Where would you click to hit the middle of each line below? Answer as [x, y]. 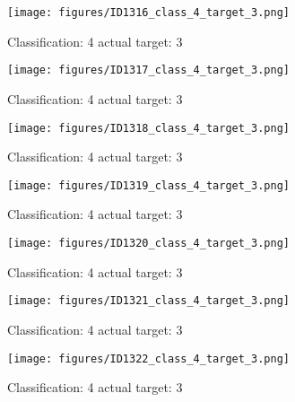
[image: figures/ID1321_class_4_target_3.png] [148, 301]
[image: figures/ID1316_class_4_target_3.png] [148, 13]
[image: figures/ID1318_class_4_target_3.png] [148, 128]
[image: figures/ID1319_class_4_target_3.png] [148, 185]
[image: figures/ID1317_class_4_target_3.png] [148, 70]
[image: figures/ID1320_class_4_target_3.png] [148, 243]
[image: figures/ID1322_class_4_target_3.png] [148, 358]
